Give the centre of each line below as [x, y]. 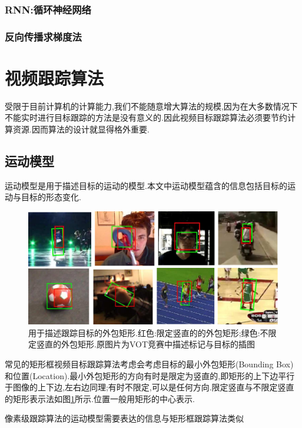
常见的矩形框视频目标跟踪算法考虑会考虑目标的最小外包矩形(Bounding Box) [149, 364]
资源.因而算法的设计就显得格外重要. [81, 129]
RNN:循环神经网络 [48, 9]
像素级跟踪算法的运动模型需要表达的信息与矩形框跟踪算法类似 [124, 418]
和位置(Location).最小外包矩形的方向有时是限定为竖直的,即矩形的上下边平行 [150, 375]
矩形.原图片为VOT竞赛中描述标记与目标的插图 [166, 344]
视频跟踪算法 [54, 77]
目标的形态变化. [51, 197]
